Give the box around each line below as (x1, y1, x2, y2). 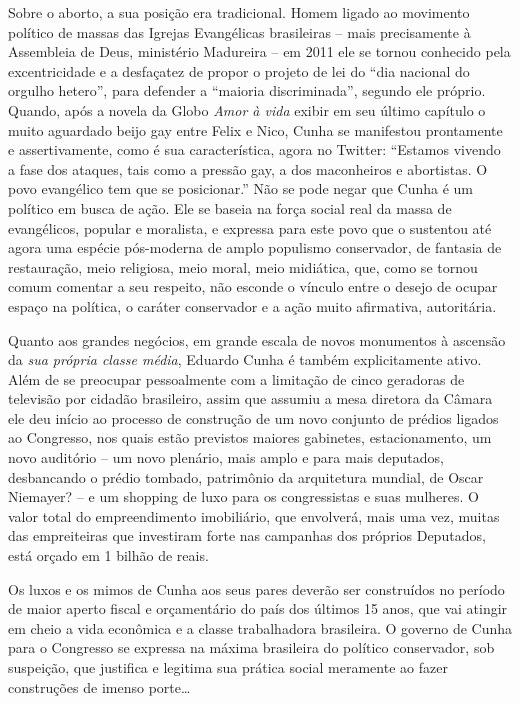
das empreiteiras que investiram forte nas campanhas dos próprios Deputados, (8, 525, 486, 546)
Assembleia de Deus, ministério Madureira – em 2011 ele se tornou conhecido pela (8, 41, 511, 62)
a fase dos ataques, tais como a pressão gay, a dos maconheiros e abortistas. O (8, 158, 488, 179)
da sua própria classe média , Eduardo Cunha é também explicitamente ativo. (8, 349, 482, 370)
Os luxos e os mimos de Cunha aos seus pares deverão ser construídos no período (8, 578, 505, 599)
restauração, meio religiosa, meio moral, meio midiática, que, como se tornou (8, 256, 478, 277)
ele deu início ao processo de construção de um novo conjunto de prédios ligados (8, 407, 499, 428)
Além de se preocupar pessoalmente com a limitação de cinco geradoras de (8, 368, 465, 389)
